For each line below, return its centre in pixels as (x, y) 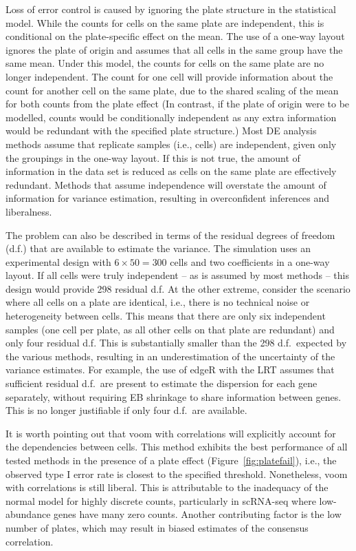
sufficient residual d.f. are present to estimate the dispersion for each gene (162, 383)
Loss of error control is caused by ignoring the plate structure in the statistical (171, 9)
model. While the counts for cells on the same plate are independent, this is (165, 22)
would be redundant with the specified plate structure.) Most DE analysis (161, 131)
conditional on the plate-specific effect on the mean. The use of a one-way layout (175, 36)
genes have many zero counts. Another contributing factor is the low (198, 514)
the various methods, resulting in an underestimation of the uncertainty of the (170, 356)
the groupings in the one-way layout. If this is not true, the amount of (153, 157)
